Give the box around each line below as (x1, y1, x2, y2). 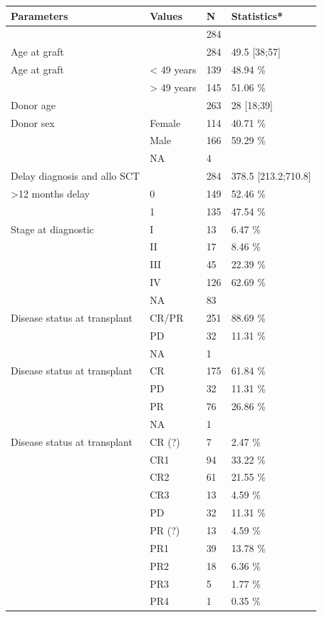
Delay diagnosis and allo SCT (11, 168, 140, 183)
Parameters (11, 8, 68, 23)
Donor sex (11, 115, 55, 130)
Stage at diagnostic (11, 221, 94, 236)
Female (150, 115, 181, 130)
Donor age (11, 97, 56, 112)
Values (150, 8, 182, 23)
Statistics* (231, 8, 284, 23)
